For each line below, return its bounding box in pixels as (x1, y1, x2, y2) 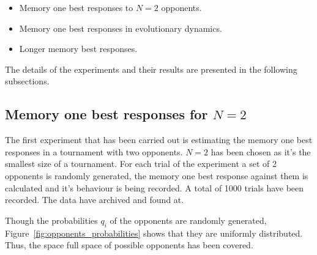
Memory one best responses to (19, 1, 133, 13)
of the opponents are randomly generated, (110, 213, 267, 226)
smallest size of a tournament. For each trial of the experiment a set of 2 (5, 157, 277, 170)
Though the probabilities (5, 213, 98, 226)
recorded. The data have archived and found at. (5, 193, 184, 206)
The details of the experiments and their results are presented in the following (5, 62, 297, 75)
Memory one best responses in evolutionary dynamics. (19, 21, 222, 34)
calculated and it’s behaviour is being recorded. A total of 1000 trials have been (5, 181, 304, 194)
